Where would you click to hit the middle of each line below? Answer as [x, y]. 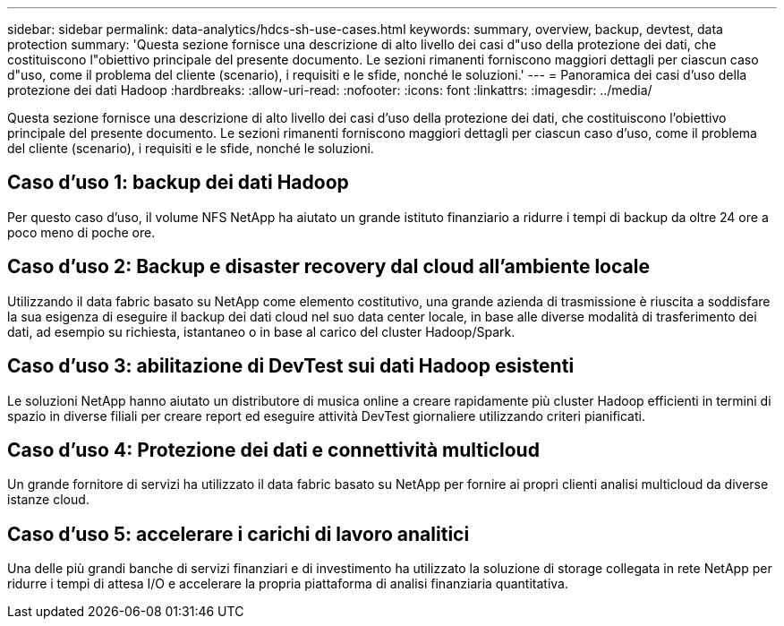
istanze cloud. [48, 500]
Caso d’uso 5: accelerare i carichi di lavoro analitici [239, 534]
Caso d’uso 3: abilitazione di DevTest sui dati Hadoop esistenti [291, 366]
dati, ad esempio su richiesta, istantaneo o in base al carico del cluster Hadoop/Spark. [261, 331]
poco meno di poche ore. [81, 232]
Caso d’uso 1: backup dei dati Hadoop [178, 183]
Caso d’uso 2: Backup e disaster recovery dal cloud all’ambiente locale [328, 267]
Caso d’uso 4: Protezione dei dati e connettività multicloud [273, 450]
